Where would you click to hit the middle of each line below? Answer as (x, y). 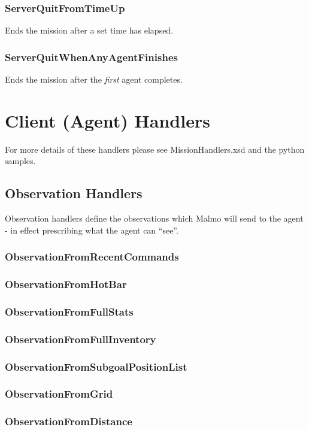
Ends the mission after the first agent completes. (94, 79)
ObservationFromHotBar (66, 284)
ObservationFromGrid (59, 394)
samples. (20, 161)
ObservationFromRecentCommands (92, 257)
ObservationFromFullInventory (81, 339)
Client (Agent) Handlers (107, 120)
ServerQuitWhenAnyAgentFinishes (91, 57)
